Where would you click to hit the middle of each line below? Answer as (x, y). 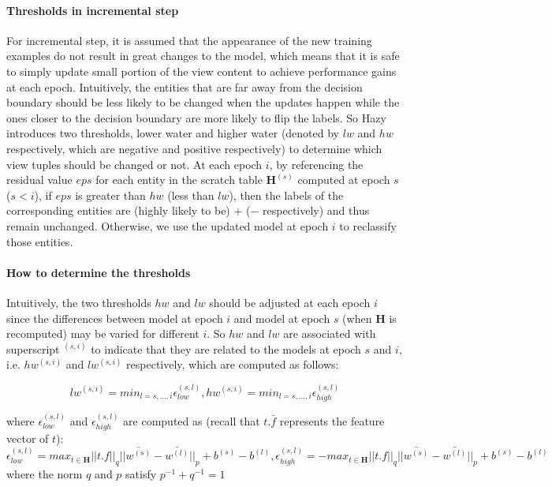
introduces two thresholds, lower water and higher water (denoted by (173, 133)
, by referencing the (316, 164)
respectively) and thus (316, 210)
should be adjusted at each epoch (290, 302)
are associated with (330, 333)
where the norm (45, 473)
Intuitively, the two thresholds (79, 302)
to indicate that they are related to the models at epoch (226, 348)
